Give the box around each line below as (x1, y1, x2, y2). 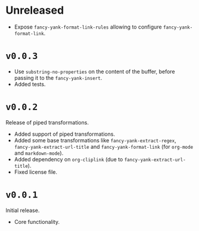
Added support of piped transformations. (14, 130, 116, 138)
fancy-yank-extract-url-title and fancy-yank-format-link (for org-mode (14, 143, 194, 150)
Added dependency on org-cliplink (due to (14, 155, 123, 163)
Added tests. (14, 80, 46, 88)
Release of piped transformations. (5, 118, 89, 126)
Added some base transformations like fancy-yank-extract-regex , (14, 136, 176, 143)
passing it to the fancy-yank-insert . (14, 74, 102, 81)
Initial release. (5, 207, 40, 214)
